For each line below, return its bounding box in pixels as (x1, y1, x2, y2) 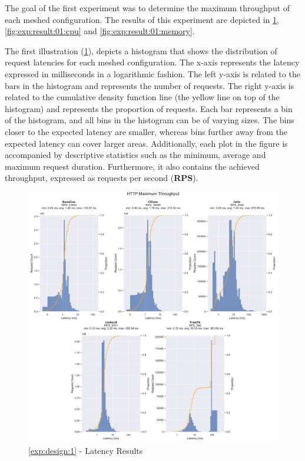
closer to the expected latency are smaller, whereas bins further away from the (5, 125, 288, 137)
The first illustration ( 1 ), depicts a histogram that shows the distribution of (5, 44, 277, 57)
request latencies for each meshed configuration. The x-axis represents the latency (5, 56, 300, 68)
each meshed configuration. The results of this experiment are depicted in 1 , (5, 13, 279, 25)
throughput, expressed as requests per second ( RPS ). (5, 172, 198, 184)
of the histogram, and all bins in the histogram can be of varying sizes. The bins (5, 114, 294, 126)
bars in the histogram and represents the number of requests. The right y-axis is (5, 79, 294, 91)
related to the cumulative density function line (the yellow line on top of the (5, 91, 280, 103)
